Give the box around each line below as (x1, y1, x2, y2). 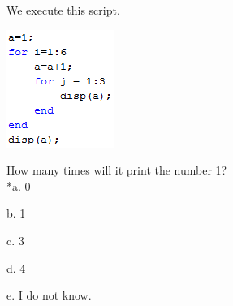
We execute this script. (6, 2, 120, 18)
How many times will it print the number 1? (6, 162, 227, 179)
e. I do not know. (6, 287, 92, 304)
